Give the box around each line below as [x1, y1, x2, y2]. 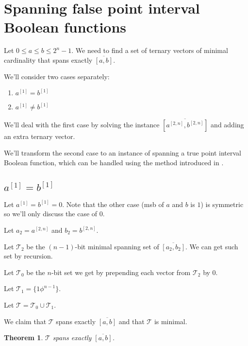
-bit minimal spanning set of [75, 241, 159, 251]
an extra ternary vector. [4, 131, 75, 141]
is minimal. [154, 316, 187, 326]
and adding [211, 120, 244, 130]
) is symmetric [200, 199, 244, 209]
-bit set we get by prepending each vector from [51, 267, 191, 277]
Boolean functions [4, 17, 127, 37]
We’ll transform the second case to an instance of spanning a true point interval [4, 147, 241, 157]
